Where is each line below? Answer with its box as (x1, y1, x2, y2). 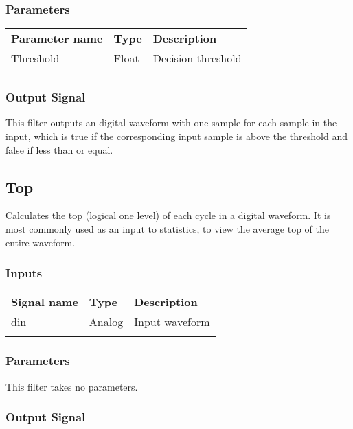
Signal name (11, 294, 78, 310)
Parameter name (11, 30, 103, 47)
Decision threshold (152, 50, 242, 67)
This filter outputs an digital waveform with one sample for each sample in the (5, 115, 337, 130)
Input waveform (134, 314, 210, 330)
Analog (89, 314, 124, 330)
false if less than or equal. (5, 142, 113, 156)
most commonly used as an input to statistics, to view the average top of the (5, 222, 330, 236)
